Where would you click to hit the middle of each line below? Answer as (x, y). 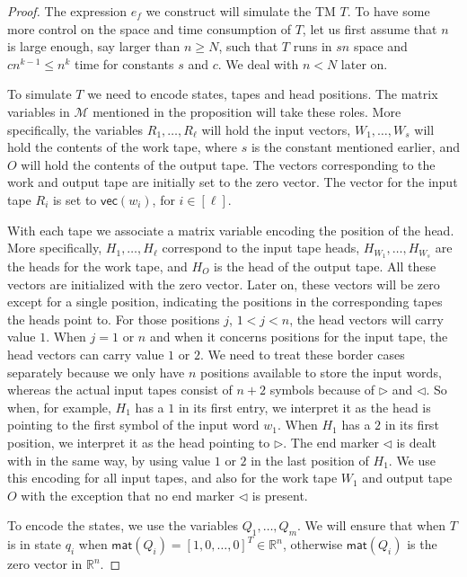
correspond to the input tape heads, (261, 248)
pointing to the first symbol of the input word (133, 425)
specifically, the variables (75, 129)
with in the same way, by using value (109, 460)
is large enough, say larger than (94, 46)
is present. (280, 495)
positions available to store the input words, (321, 372)
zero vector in (45, 564)
